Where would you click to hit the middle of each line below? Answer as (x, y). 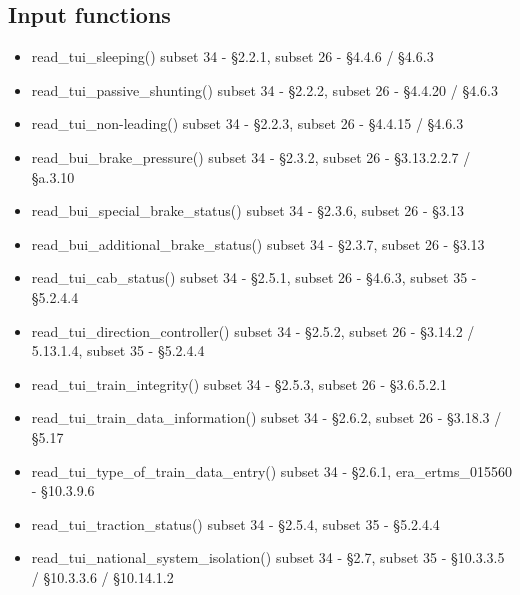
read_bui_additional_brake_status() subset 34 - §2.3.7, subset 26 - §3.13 (258, 243)
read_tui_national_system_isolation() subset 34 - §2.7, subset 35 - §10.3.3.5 (268, 557)
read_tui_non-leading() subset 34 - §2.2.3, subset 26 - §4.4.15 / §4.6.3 (247, 123)
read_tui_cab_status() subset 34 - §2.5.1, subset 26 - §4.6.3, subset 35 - (254, 277)
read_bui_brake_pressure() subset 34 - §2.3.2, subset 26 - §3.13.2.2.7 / (251, 156)
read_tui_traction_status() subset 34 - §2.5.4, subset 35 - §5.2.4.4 (235, 523)
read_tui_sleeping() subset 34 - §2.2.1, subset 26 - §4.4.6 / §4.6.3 (232, 56)
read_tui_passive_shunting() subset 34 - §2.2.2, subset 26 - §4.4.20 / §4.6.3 (264, 89)
